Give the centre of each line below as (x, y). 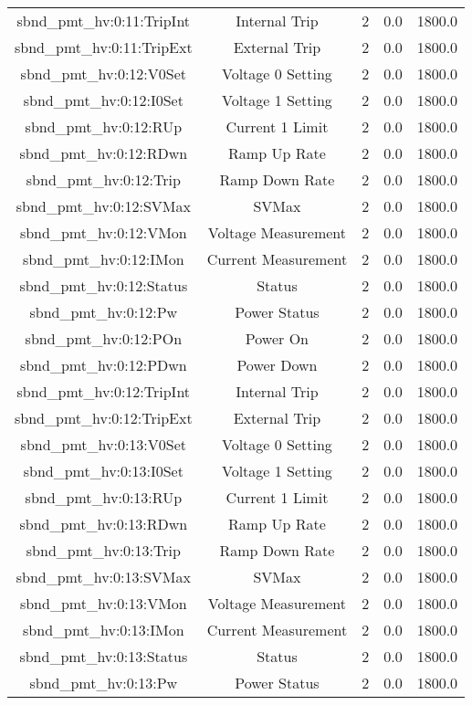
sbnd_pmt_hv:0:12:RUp (104, 126)
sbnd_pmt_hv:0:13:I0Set (103, 471)
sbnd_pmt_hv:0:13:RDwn (104, 524)
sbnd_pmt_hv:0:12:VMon (103, 232)
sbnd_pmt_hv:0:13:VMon (103, 603)
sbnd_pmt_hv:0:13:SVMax (103, 577)
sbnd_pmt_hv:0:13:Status (104, 656)
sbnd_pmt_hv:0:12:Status (104, 285)
